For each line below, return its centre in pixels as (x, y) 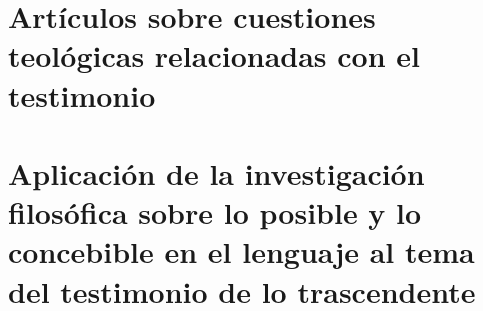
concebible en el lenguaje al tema (241, 251)
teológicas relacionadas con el (214, 55)
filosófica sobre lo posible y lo (215, 212)
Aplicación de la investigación (216, 172)
